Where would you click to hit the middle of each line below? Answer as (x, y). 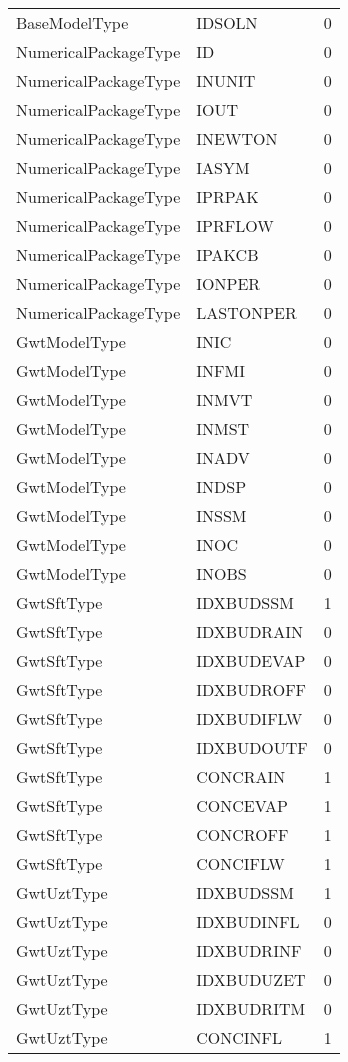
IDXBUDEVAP (251, 660)
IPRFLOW (235, 225)
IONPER (228, 283)
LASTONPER (246, 312)
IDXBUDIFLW (249, 718)
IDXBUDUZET (251, 979)
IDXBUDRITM (251, 1008)
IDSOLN (227, 22)
